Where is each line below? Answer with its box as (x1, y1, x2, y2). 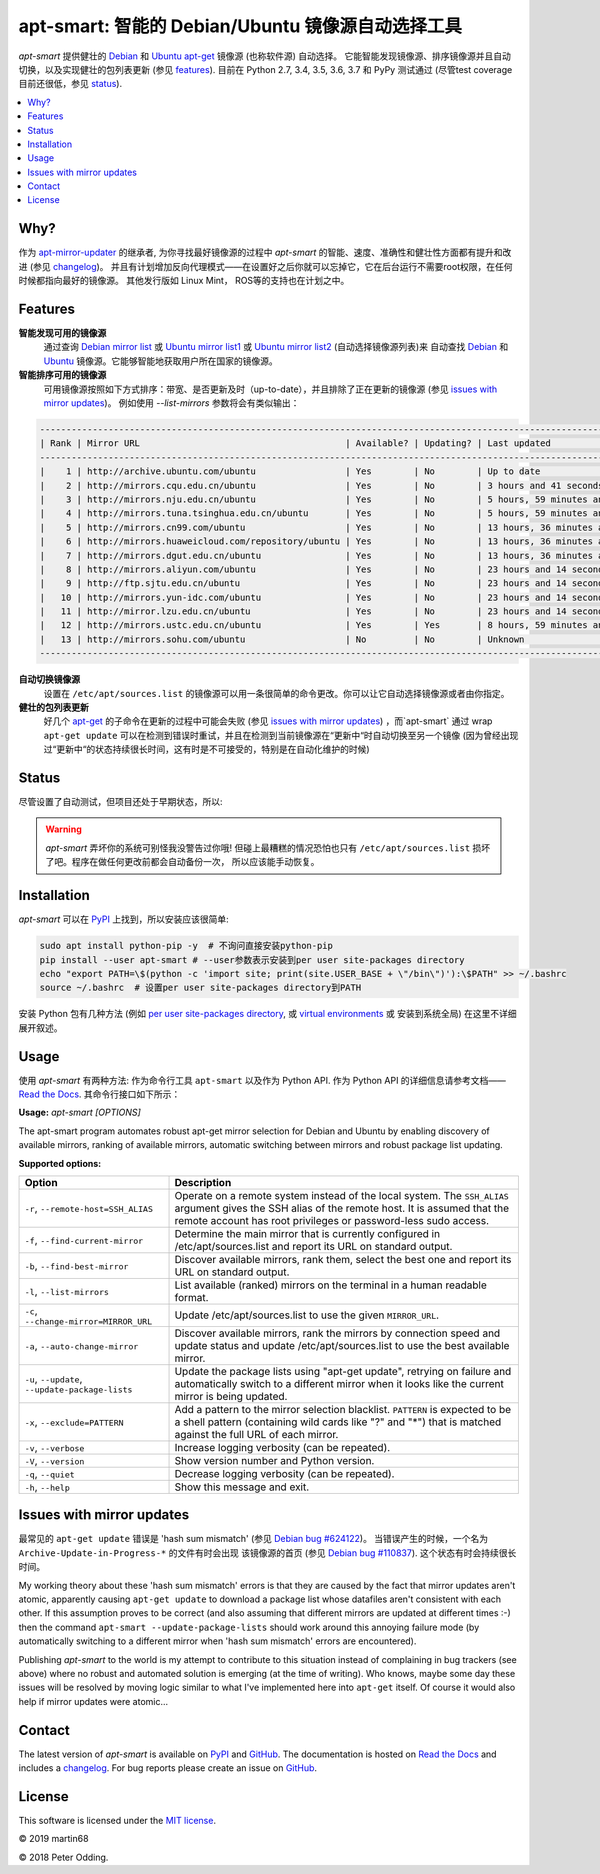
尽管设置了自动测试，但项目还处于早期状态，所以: (18, 796, 224, 808)
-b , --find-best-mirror (24, 1258, 129, 1272)
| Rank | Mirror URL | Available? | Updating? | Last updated (39, 438, 552, 449)
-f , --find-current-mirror (24, 1233, 144, 1247)
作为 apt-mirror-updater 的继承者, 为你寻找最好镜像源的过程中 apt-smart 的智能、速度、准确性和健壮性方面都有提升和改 (18, 246, 512, 259)
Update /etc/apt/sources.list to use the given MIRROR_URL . (174, 1308, 440, 1322)
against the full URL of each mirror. (174, 1427, 339, 1441)
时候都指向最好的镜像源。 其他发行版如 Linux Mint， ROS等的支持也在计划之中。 (18, 275, 350, 287)
